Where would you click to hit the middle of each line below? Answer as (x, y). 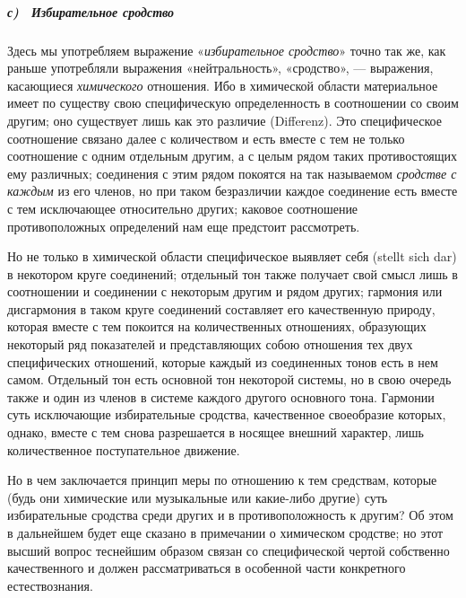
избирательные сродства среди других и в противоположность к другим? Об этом (230, 515)
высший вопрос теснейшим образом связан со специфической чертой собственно (229, 550)
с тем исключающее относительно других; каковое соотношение (183, 208)
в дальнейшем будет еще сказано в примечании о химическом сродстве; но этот (225, 532)
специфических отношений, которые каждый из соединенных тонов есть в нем (223, 361)
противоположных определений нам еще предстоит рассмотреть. (184, 226)
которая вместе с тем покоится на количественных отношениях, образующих (217, 326)
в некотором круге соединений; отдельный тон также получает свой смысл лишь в (233, 273)
